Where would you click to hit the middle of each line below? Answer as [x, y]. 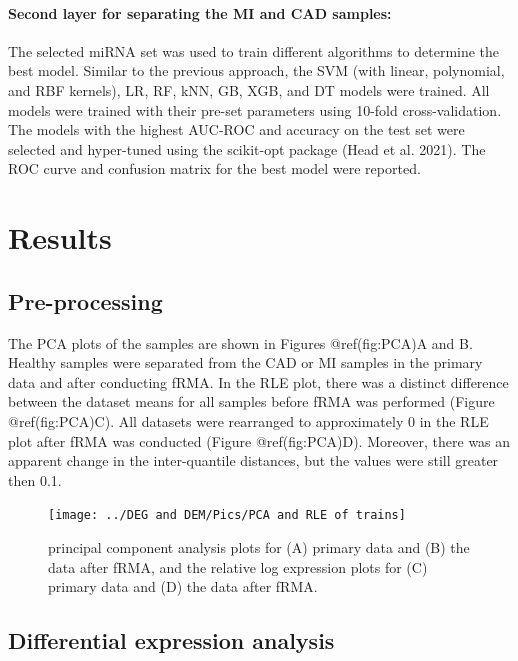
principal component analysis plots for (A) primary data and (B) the [259, 546]
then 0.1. [35, 479]
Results [60, 237]
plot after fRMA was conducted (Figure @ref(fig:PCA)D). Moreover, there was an [259, 440]
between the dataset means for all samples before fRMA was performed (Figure [251, 401]
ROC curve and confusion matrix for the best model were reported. [214, 168]
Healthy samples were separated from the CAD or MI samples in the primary [245, 362]
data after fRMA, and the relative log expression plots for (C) [238, 566]
